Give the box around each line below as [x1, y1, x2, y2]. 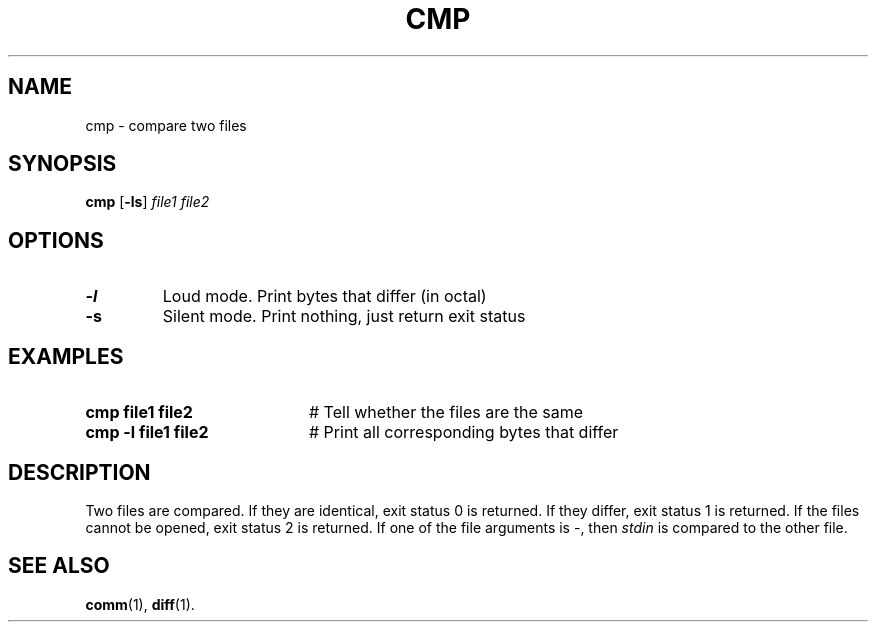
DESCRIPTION [8, 459, 151, 485]
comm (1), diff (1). [85, 595, 195, 613]
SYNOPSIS [8, 151, 117, 177]
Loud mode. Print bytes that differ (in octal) [162, 286, 487, 307]
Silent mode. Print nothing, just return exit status [162, 306, 526, 327]
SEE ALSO [8, 553, 110, 579]
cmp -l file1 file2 [85, 422, 209, 443]
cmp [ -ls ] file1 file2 [85, 193, 210, 211]
